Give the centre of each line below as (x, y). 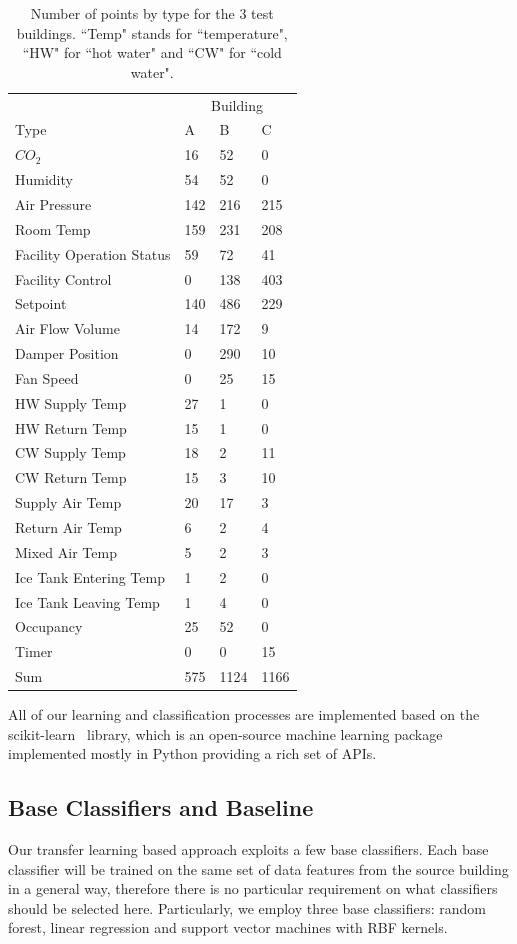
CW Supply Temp (70, 452)
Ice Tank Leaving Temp (87, 601)
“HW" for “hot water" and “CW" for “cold (152, 52)
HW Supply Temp (71, 402)
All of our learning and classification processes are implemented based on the (244, 714)
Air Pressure (53, 204)
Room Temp (53, 228)
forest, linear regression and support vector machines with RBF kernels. (228, 927)
